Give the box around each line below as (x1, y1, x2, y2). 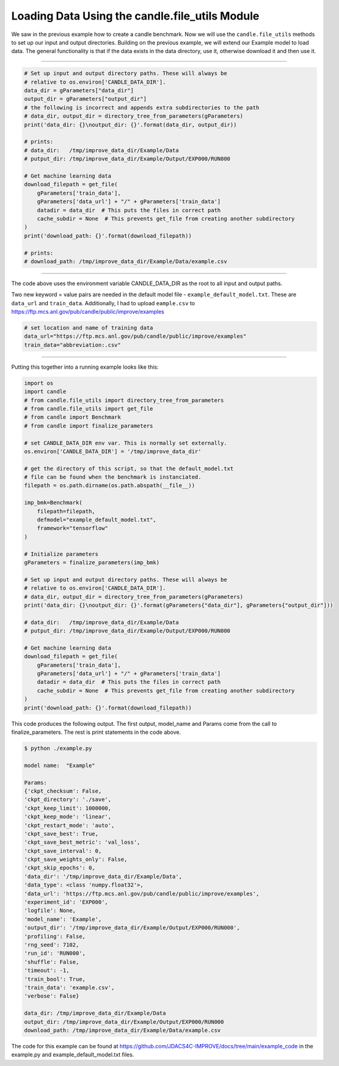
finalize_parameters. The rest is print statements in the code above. (11, 728, 181, 736)
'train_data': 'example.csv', (24, 984, 115, 991)
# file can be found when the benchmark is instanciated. (24, 474, 202, 480)
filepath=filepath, (37, 507, 96, 515)
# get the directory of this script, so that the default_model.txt (24, 465, 234, 472)
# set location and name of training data (24, 324, 153, 332)
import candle (24, 388, 67, 395)
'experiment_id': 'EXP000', (24, 899, 108, 906)
